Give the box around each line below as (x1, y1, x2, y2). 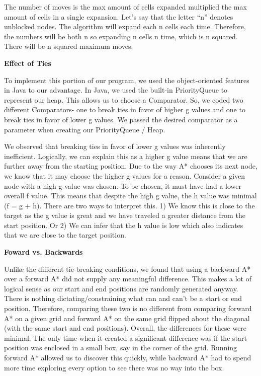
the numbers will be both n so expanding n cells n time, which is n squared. (4, 31, 238, 41)
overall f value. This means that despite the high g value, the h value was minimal (4, 190, 257, 201)
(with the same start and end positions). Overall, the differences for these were (4, 323, 247, 333)
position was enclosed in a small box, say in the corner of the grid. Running (4, 342, 237, 353)
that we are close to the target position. (4, 230, 126, 240)
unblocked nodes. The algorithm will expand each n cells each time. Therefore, (4, 21, 246, 32)
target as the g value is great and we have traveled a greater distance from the (4, 210, 245, 220)
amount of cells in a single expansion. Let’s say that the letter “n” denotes (4, 11, 233, 22)
